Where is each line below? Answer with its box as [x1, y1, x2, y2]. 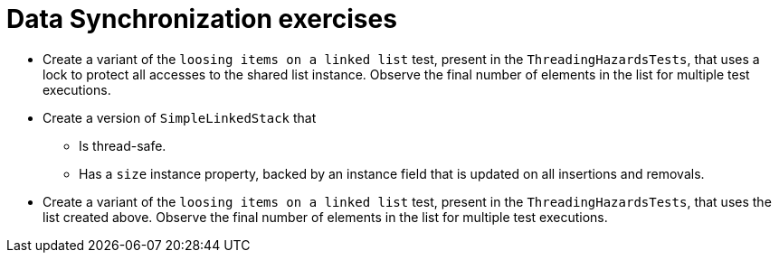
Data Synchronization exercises [6, 4, 397, 34]
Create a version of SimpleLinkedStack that [43, 109, 317, 125]
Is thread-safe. [79, 137, 166, 153]
